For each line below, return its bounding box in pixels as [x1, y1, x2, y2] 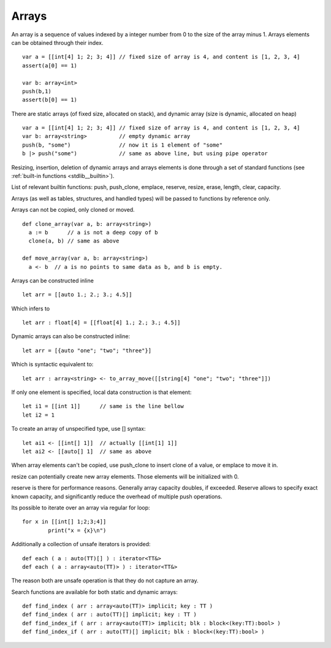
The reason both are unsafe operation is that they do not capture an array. [11, 577, 199, 584]
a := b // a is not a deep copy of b [28, 229, 159, 236]
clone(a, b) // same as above [28, 237, 120, 245]
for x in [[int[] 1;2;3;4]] [22, 519, 107, 525]
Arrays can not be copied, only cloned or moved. [11, 206, 135, 214]
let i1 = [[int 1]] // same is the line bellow [22, 403, 184, 410]
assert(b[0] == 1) [22, 96, 78, 104]
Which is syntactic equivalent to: [11, 361, 94, 368]
